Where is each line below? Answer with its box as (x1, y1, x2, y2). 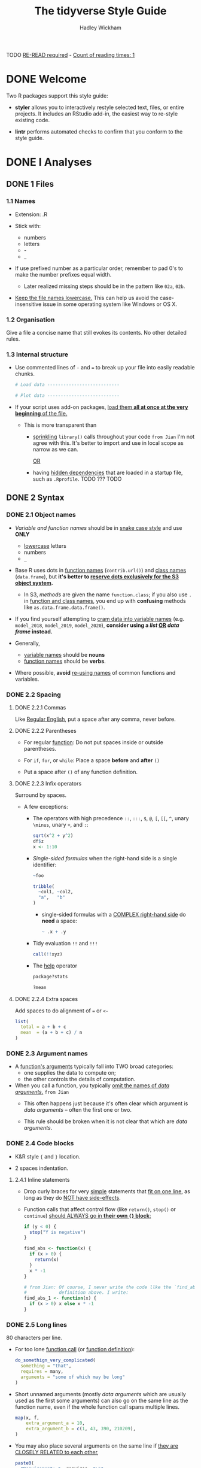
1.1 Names (6, 197, 36, 205)
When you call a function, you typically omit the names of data (14, 1082, 170, 1089)
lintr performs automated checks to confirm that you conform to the (14, 128, 183, 135)
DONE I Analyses (6, 156, 92, 169)
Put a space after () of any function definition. (23, 768, 138, 776)
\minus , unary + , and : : (32, 821, 89, 829)
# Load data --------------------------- (14, 382, 120, 388)
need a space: (41, 917, 78, 924)
